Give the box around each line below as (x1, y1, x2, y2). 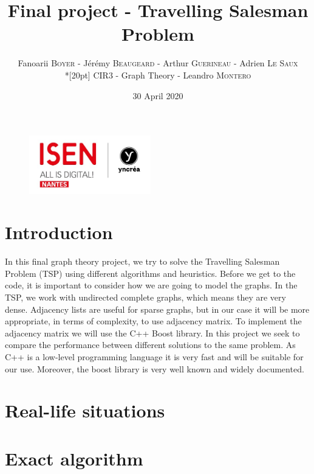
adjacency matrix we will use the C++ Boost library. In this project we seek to (5, 326, 300, 339)
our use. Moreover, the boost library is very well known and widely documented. (5, 362, 304, 375)
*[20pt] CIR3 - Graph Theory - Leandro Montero (64, 68, 251, 81)
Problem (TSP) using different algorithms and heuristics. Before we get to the (5, 267, 296, 279)
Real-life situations (5, 398, 165, 423)
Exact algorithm (5, 445, 143, 470)
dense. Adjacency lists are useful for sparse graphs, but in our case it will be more (5, 302, 310, 315)
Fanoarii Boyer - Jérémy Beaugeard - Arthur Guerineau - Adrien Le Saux (18, 57, 298, 69)
